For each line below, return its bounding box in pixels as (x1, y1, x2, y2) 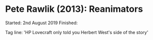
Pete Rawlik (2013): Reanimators (5, 3, 143, 15)
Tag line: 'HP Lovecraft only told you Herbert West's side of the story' (5, 29, 148, 35)
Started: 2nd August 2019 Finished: (5, 20, 78, 26)
